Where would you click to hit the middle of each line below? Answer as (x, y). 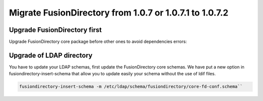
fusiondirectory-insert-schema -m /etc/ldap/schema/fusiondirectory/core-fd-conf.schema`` (131, 87)
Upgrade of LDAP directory (51, 55)
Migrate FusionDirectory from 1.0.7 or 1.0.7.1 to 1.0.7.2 (119, 13)
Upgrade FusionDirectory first (55, 30)
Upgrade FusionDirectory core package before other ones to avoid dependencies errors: (98, 42)
